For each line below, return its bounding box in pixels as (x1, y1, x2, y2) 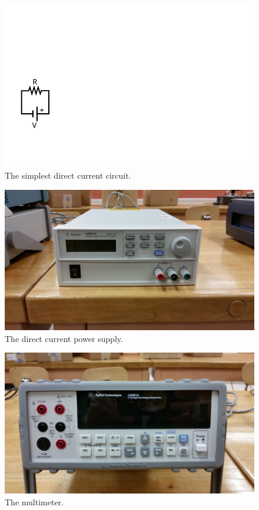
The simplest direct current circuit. (5, 169, 131, 182)
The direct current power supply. (5, 332, 123, 344)
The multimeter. (5, 495, 64, 508)
